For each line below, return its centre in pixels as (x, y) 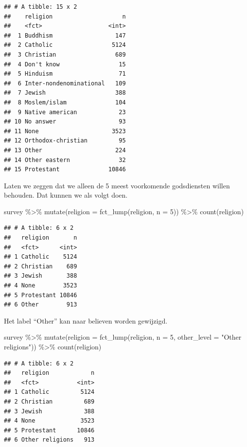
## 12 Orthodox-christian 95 (65, 141)
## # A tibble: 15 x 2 (41, 7)
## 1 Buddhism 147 (65, 35)
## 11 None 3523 (65, 131)
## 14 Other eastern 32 (65, 160)
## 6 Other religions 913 (49, 440)
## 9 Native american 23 (65, 112)
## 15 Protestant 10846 (65, 170)
